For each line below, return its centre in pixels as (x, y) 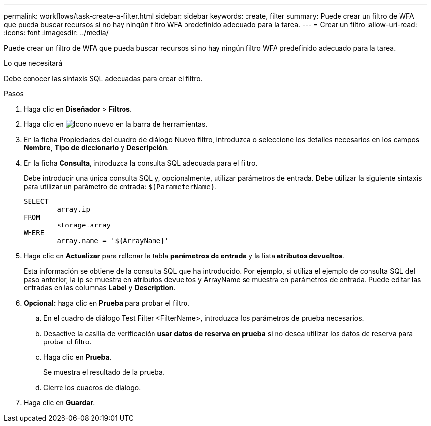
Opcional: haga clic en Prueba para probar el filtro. (107, 303)
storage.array (84, 225)
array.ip (73, 209)
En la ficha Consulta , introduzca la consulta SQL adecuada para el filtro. (141, 163)
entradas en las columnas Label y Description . (100, 288)
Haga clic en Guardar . (60, 403)
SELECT (36, 201)
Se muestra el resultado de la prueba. (104, 372)
